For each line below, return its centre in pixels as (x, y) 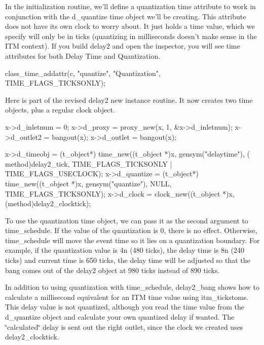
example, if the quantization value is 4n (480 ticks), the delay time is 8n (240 (125, 250)
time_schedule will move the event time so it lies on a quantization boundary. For (133, 240)
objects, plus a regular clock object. (60, 110)
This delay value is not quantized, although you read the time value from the (125, 307)
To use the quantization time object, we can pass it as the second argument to (127, 220)
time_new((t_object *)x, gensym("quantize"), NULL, (88, 183)
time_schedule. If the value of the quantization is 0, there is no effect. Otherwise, (131, 230)
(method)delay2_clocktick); (48, 203)
